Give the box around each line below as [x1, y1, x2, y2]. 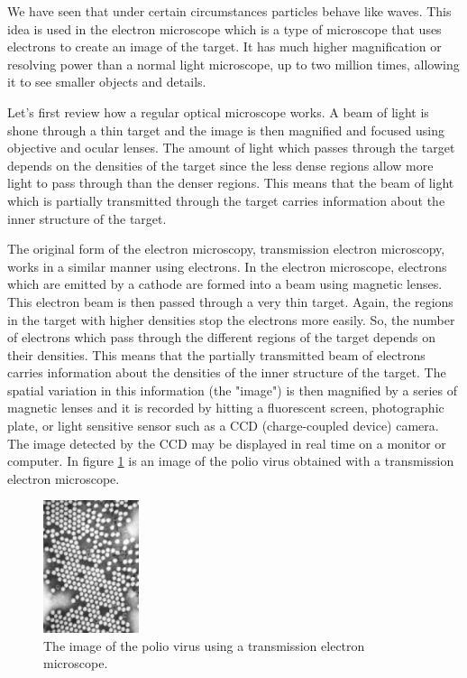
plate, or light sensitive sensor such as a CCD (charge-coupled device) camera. [7, 416, 439, 435]
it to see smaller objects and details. [7, 72, 206, 91]
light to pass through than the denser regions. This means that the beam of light [7, 173, 454, 192]
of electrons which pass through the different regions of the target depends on [7, 328, 436, 347]
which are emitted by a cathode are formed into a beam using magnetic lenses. [7, 274, 443, 293]
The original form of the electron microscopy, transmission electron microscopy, [7, 239, 445, 258]
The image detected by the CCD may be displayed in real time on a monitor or [7, 433, 446, 452]
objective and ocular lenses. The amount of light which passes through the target [7, 138, 455, 157]
